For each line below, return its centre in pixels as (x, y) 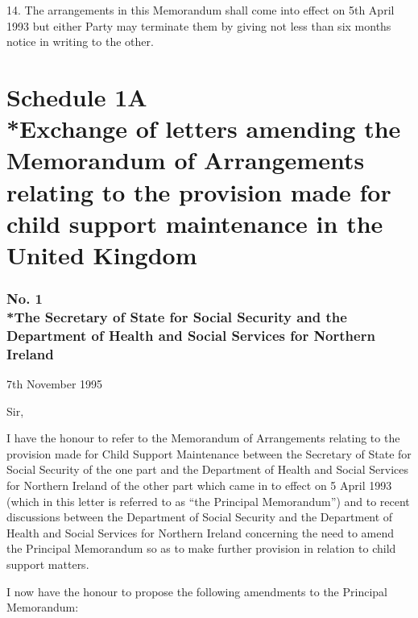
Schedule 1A (77, 96)
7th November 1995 (55, 384)
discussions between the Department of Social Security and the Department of (200, 517)
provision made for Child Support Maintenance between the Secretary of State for (209, 453)
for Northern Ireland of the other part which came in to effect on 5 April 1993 (199, 485)
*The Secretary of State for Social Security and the (177, 316)
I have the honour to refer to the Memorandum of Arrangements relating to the (203, 438)
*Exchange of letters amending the (204, 129)
